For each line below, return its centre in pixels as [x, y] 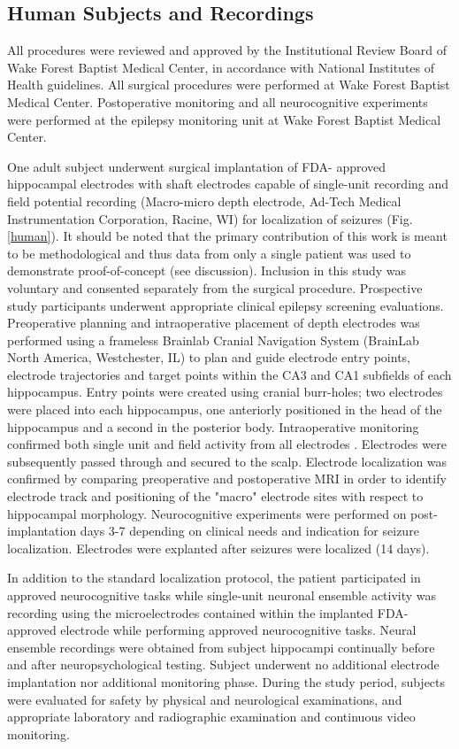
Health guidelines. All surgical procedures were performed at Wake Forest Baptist [229, 85]
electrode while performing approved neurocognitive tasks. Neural [238, 630]
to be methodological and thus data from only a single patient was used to [209, 253]
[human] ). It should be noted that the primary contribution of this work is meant [227, 236]
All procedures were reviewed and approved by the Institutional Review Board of [227, 50]
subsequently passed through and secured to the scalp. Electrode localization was [227, 461]
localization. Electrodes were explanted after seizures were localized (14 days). [218, 548]
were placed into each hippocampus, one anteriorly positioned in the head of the [225, 409]
